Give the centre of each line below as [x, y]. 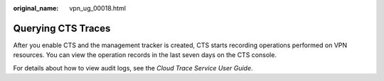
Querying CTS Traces [62, 28]
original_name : [36, 8]
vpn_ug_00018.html [97, 8]
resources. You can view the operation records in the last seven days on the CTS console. [145, 55]
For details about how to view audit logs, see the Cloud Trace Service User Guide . [133, 68]
